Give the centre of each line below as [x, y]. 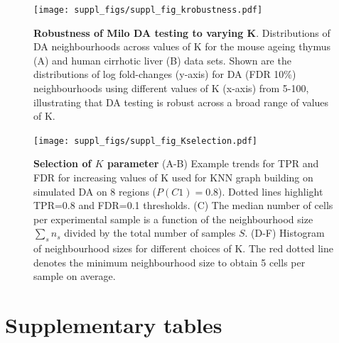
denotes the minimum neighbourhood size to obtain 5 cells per [169, 262]
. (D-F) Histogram [285, 233]
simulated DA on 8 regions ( [95, 191]
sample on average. [75, 276]
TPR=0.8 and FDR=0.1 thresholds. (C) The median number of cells [183, 205]
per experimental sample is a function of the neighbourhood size [173, 219]
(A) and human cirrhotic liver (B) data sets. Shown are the [162, 60]
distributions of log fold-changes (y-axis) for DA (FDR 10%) [165, 74]
